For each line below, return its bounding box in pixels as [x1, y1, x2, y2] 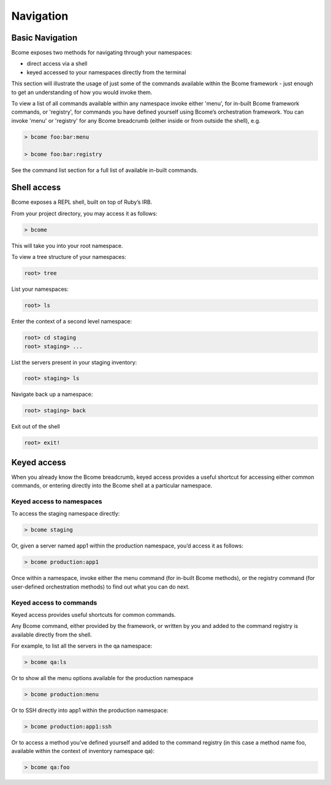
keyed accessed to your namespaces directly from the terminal [26, 68, 186, 76]
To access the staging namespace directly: [11, 510, 120, 517]
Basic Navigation [11, 33, 78, 43]
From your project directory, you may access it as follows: [11, 209, 158, 217]
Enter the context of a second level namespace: [11, 318, 132, 325]
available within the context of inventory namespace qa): [11, 748, 154, 755]
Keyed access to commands [11, 598, 97, 607]
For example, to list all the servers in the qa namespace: [11, 642, 153, 650]
